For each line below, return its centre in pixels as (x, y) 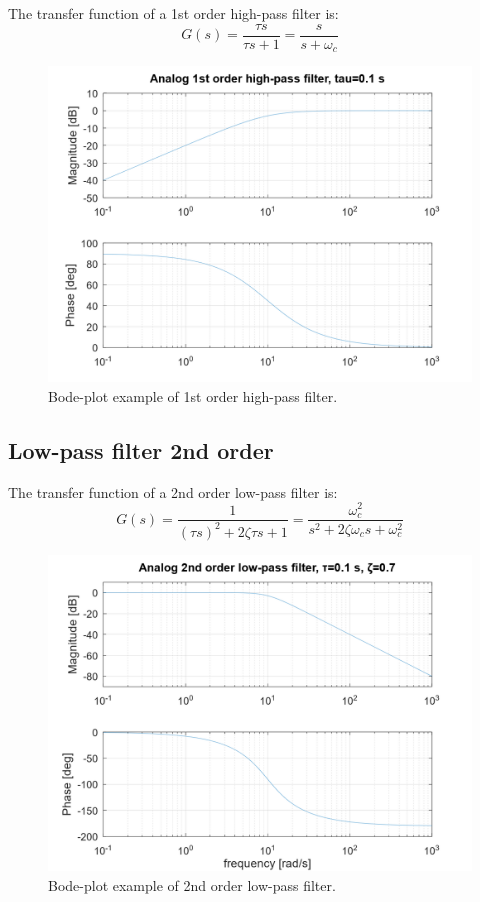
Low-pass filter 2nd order (141, 450)
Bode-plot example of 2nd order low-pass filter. (192, 884)
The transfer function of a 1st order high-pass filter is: (173, 13)
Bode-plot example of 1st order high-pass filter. (193, 396)
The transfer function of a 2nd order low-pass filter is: (173, 491)
